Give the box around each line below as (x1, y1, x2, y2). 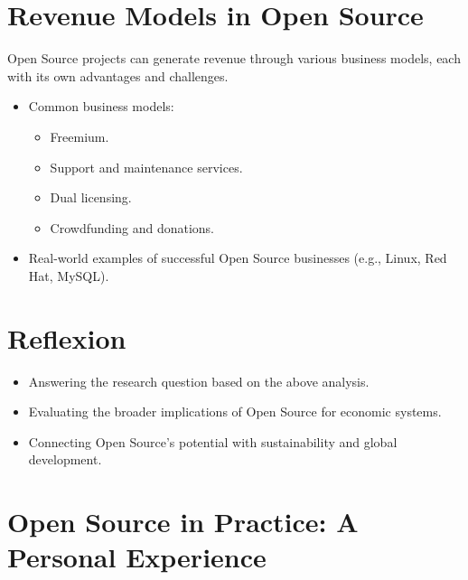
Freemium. (50, 126, 109, 145)
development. (28, 450, 102, 469)
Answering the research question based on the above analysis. (28, 371, 370, 390)
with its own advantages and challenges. (7, 66, 229, 85)
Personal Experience (7, 538, 267, 575)
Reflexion (7, 319, 126, 356)
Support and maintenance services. (50, 157, 243, 176)
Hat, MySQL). (28, 266, 109, 285)
